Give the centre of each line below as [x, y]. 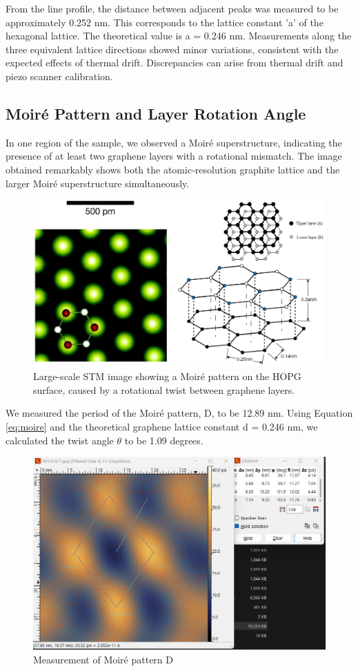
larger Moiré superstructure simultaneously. [98, 183]
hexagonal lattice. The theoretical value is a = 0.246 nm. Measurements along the [179, 36]
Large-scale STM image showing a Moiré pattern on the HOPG [167, 376]
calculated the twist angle [60, 440]
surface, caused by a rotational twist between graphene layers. [164, 389]
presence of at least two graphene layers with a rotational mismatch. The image [174, 156]
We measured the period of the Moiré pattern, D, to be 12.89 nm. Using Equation [179, 413]
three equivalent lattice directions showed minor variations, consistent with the [172, 49]
